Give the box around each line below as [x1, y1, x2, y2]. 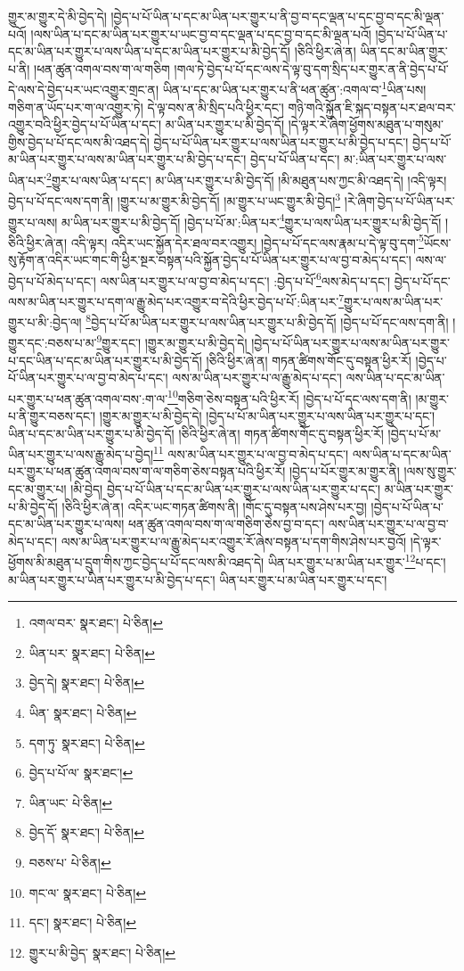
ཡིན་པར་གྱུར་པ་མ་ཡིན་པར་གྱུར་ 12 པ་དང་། [267, 550, 446, 572]
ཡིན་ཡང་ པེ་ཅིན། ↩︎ [28, 793, 113, 811]
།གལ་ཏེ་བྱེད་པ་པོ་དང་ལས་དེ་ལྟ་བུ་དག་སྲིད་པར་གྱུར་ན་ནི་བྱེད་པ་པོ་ [174, 59, 449, 78]
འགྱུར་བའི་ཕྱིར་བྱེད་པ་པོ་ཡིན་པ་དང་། [8, 115, 162, 134]
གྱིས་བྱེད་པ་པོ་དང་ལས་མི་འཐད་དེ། [8, 132, 150, 151]
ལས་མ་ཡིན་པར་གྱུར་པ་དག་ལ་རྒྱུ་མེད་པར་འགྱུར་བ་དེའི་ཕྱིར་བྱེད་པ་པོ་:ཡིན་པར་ [8, 292, 339, 310]
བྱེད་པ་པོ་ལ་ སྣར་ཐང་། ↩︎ [28, 763, 134, 782]
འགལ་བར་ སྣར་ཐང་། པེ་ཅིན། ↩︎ [28, 613, 163, 632]
